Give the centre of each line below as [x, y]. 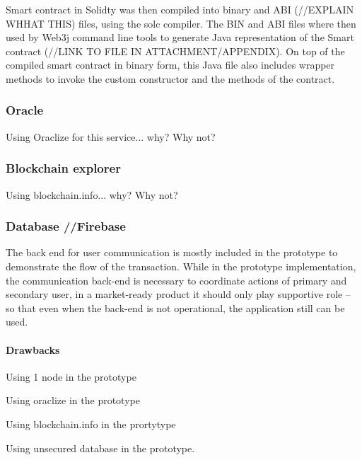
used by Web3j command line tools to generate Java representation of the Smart [180, 37]
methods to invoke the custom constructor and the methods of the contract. [170, 78]
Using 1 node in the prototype [71, 376]
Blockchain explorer [63, 168]
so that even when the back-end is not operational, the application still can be [175, 307]
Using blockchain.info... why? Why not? [92, 194]
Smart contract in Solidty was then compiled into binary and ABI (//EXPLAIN [180, 9]
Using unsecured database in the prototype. [100, 448]
